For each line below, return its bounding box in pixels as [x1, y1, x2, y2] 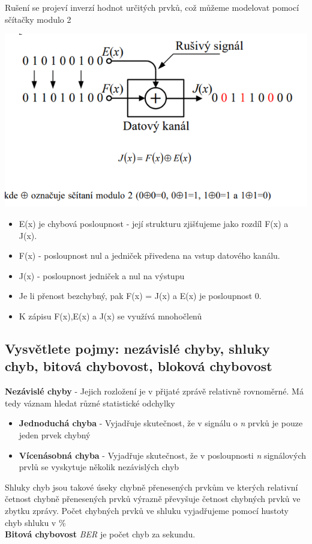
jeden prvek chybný [19, 428, 91, 441]
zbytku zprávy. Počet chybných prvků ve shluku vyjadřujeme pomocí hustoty [5, 504, 289, 516]
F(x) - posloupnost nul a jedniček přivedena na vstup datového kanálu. [19, 249, 280, 262]
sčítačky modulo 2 [5, 13, 71, 25]
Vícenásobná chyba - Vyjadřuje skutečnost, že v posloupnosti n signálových [19, 449, 307, 461]
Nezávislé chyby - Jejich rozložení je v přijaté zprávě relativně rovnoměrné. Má [5, 385, 304, 397]
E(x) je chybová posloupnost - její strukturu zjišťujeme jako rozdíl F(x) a [19, 217, 289, 229]
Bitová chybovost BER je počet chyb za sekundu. [5, 528, 196, 540]
